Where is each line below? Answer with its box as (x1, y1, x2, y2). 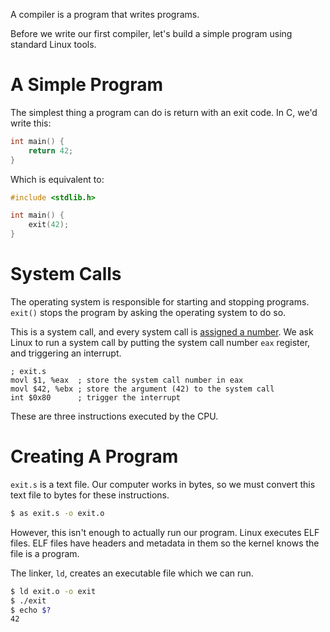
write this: (10, 117, 52, 129)
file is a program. (10, 547, 80, 559)
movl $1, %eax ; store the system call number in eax (10, 375, 244, 385)
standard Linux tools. (10, 39, 97, 50)
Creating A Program (10, 445, 179, 468)
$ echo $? (10, 605, 52, 615)
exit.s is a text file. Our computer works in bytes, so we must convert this (10, 478, 316, 490)
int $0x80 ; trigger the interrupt (10, 393, 182, 403)
